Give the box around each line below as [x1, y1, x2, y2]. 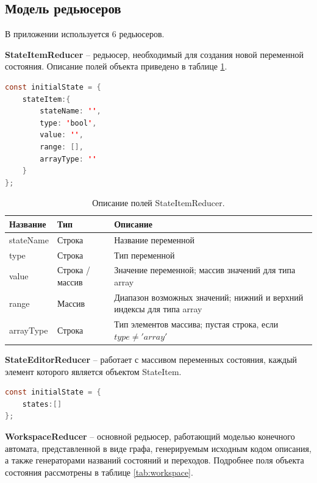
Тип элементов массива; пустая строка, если [114, 318, 279, 331]
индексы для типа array [114, 302, 202, 315]
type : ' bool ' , [40, 118, 97, 127]
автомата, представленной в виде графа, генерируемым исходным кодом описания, [5, 442, 312, 454]
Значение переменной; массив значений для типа [114, 263, 296, 276]
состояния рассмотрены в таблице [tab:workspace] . [5, 465, 193, 478]
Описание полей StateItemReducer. [92, 196, 225, 209]
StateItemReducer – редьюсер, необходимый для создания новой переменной [5, 48, 304, 60]
